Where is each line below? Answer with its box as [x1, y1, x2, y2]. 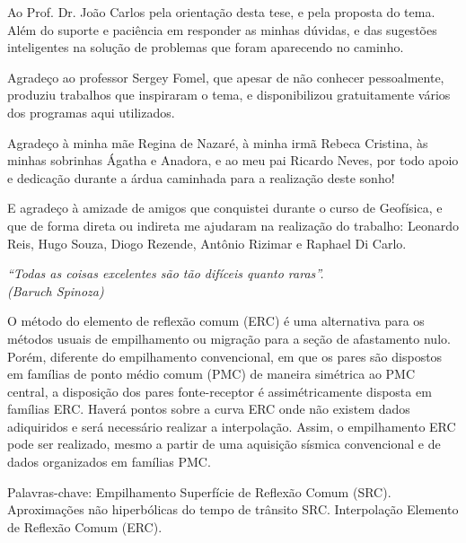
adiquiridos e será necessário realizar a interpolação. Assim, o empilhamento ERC [7, 416, 456, 435]
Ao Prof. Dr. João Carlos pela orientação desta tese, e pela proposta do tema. [7, 3, 435, 21]
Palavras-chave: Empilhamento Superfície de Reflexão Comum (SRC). [7, 482, 391, 501]
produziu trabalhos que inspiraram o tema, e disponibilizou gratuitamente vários [7, 85, 451, 104]
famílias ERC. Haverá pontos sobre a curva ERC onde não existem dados [7, 399, 410, 418]
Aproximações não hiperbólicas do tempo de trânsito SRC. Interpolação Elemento [7, 500, 459, 519]
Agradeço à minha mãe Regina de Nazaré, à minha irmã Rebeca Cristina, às [7, 133, 428, 152]
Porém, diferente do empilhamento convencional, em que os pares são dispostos [7, 346, 443, 365]
